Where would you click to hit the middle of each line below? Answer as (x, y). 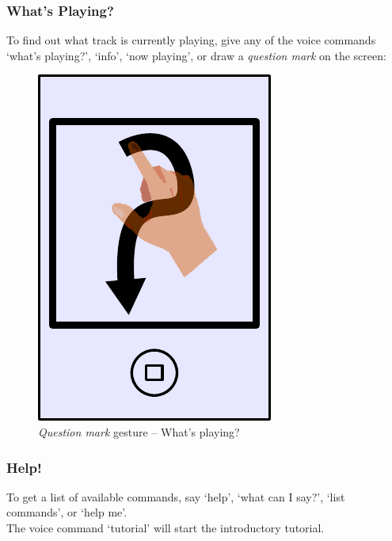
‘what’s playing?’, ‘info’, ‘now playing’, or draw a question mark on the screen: (196, 55)
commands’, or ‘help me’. (67, 512)
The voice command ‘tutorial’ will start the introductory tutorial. (166, 528)
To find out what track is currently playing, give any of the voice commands (191, 40)
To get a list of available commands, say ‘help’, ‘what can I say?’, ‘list (176, 496)
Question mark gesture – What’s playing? (139, 432)
